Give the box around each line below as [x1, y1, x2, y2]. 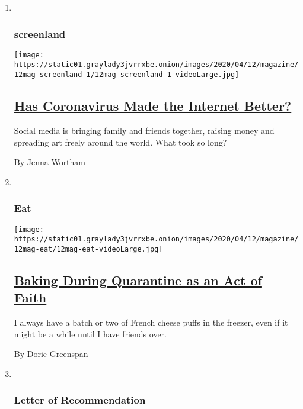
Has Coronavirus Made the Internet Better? [14, 96, 292, 115]
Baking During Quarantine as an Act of [14, 270, 262, 289]
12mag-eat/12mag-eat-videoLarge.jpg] [14, 244, 163, 253]
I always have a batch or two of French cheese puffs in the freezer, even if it [14, 316, 288, 329]
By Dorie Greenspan [14, 347, 88, 360]
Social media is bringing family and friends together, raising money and [14, 124, 275, 136]
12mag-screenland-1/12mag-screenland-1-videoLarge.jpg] [14, 70, 240, 79]
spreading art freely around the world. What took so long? [14, 136, 227, 148]
